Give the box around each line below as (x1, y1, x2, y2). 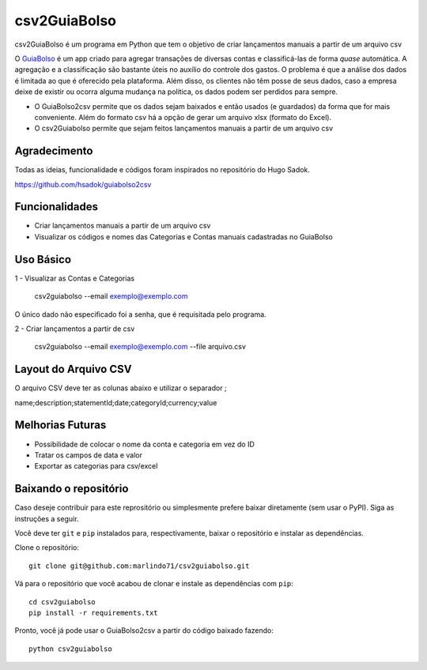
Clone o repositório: (14, 543, 79, 552)
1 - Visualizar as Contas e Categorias (14, 273, 134, 283)
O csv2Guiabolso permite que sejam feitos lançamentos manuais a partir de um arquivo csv (34, 123, 334, 134)
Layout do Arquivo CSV (14, 363, 132, 376)
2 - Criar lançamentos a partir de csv (14, 324, 135, 333)
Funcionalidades (14, 200, 99, 213)
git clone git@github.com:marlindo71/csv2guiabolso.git (28, 561, 250, 570)
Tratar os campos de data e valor (34, 450, 142, 460)
